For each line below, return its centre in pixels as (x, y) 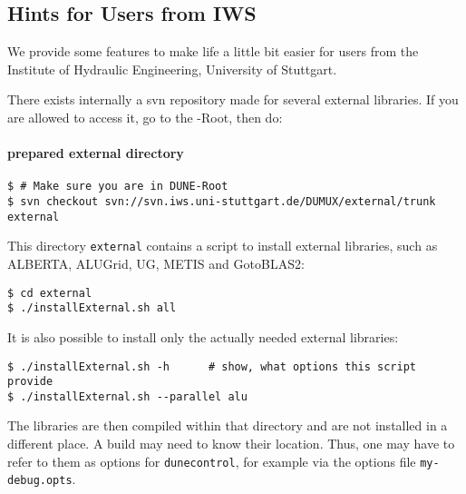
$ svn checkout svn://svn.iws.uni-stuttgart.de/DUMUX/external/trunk (222, 202)
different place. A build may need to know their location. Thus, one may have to (231, 444)
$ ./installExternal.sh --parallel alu (127, 396)
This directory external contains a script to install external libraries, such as (223, 246)
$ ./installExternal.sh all (92, 308)
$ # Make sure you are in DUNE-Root (118, 187)
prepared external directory (96, 153)
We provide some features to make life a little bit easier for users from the (213, 51)
